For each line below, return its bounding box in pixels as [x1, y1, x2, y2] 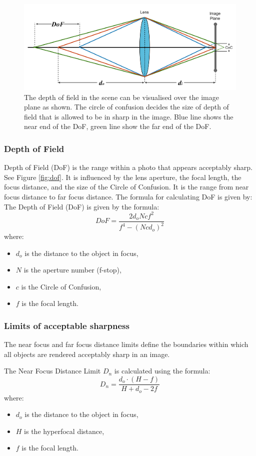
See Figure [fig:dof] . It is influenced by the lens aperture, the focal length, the [4, 171, 241, 182]
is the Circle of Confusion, [21, 281, 101, 291]
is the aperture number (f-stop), [23, 264, 121, 275]
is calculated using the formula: [114, 365, 210, 376]
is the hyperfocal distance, [24, 425, 104, 436]
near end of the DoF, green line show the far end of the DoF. [24, 121, 211, 131]
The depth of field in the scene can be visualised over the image [24, 91, 219, 102]
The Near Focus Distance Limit [4, 365, 101, 376]
